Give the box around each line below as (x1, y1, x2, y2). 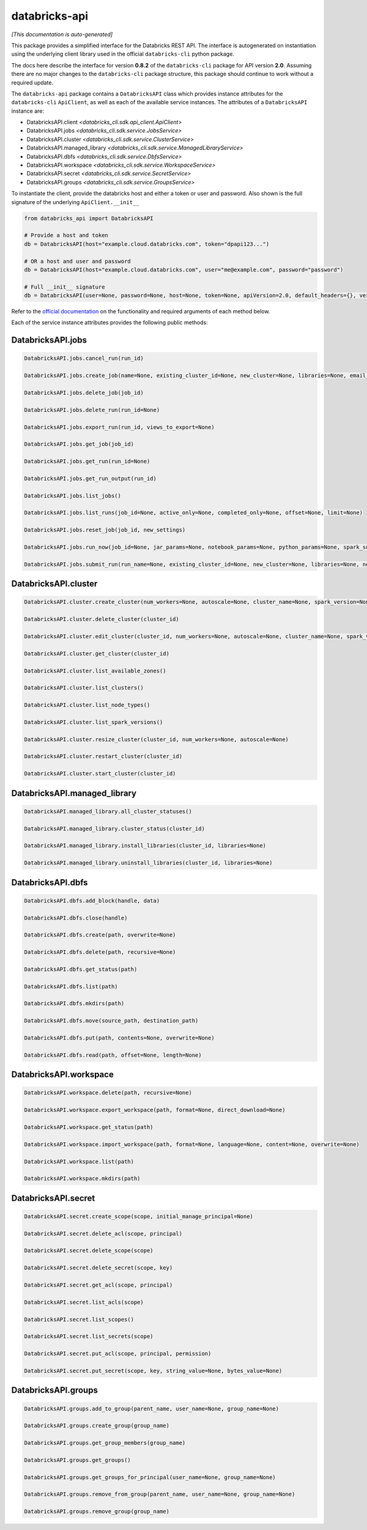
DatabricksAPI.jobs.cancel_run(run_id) (24, 355, 144, 362)
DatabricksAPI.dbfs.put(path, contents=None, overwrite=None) (24, 1035, 215, 1041)
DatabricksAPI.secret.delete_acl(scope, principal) (24, 1230, 183, 1237)
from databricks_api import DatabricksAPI (24, 215, 154, 222)
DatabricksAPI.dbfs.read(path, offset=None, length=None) (24, 1051, 202, 1059)
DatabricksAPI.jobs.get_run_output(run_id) (24, 475, 157, 482)
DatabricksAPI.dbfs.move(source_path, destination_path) (24, 1018, 199, 1024)
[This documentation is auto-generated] (11, 31, 113, 38)
